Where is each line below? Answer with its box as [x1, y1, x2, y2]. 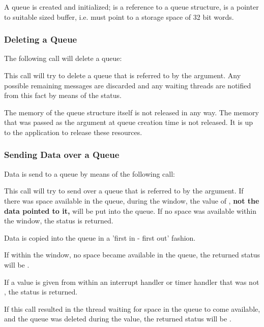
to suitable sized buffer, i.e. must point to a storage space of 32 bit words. [4, 11, 234, 22]
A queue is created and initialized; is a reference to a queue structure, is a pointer [4, 2, 259, 12]
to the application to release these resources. [4, 126, 142, 137]
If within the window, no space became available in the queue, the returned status [4, 249, 260, 260]
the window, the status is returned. [4, 215, 113, 226]
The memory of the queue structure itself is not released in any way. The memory [4, 107, 259, 117]
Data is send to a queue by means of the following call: [4, 168, 175, 179]
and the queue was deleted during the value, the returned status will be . [4, 313, 231, 324]
